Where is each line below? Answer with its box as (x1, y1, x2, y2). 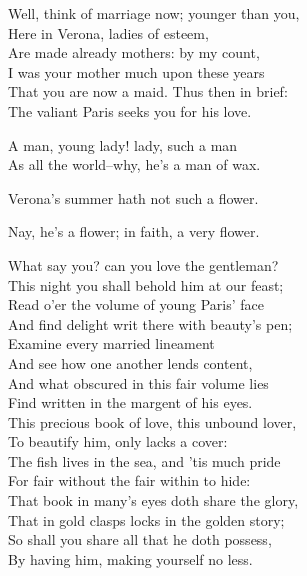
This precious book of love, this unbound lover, (8, 411, 297, 432)
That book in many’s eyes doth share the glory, (8, 490, 299, 511)
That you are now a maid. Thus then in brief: (8, 81, 288, 102)
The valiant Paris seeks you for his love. (8, 100, 252, 121)
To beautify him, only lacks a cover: (8, 431, 228, 452)
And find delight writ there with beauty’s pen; (8, 313, 293, 334)
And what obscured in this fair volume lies (8, 372, 269, 393)
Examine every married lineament (8, 333, 215, 354)
